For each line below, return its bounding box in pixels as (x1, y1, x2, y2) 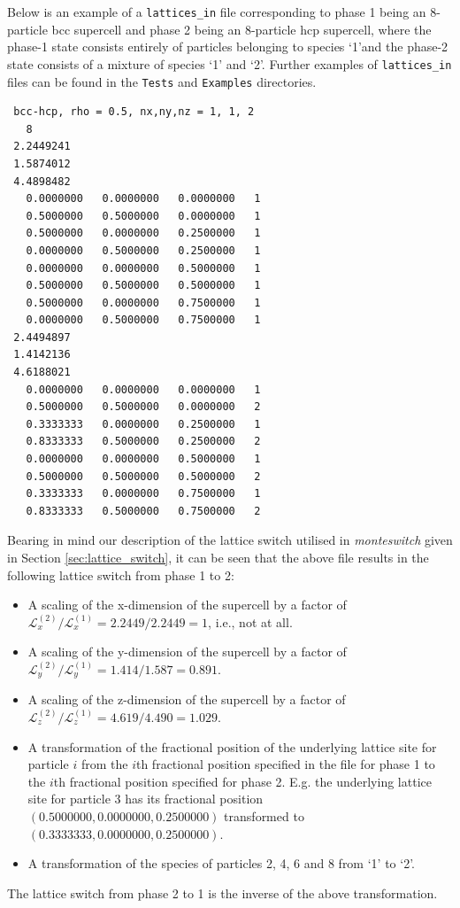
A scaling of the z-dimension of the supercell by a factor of (27, 690, 346, 709)
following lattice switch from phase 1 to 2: (7, 565, 234, 584)
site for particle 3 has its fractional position (27, 789, 264, 808)
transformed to (224, 806, 304, 825)
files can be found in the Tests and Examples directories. (7, 72, 317, 90)
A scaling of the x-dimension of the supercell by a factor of (27, 595, 347, 614)
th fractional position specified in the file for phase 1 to (135, 755, 435, 773)
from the (80, 755, 128, 773)
